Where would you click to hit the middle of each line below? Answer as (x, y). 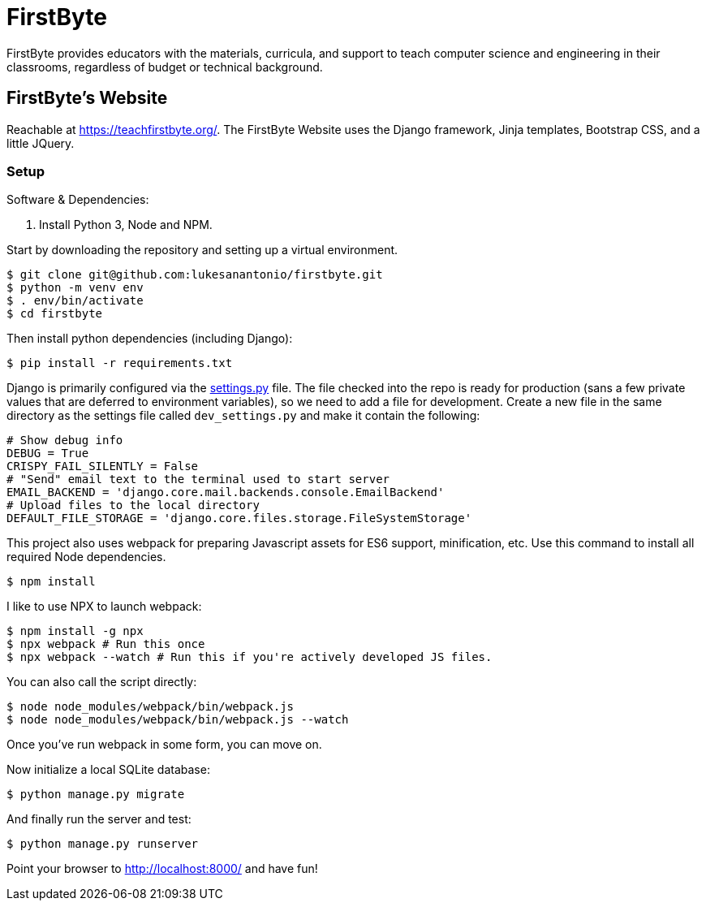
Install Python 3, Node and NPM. (126, 225)
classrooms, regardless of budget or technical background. (165, 67)
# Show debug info (65, 441)
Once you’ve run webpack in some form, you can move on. (164, 745)
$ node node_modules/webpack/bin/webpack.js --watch (178, 720)
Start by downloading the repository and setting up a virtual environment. (202, 250)
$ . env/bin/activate (75, 301)
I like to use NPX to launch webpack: (104, 607)
